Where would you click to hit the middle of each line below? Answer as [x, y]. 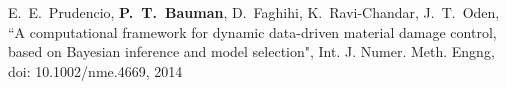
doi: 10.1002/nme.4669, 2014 [95, 70]
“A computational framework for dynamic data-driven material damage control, [252, 31]
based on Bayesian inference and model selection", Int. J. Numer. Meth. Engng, [251, 51]
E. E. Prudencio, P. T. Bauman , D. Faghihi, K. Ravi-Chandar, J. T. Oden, [254, 12]
